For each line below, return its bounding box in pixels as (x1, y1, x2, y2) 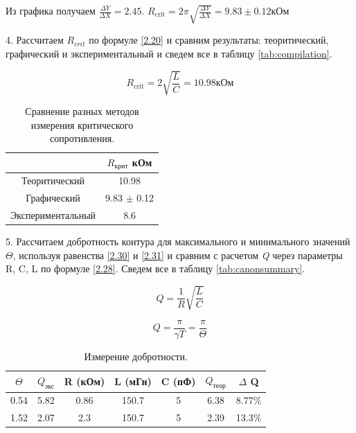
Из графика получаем (6, 3, 96, 17)
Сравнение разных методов (25, 103, 139, 118)
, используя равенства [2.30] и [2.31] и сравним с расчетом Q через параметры (12, 247, 343, 262)
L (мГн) (114, 373, 152, 388)
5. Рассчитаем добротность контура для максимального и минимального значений (6, 234, 350, 249)
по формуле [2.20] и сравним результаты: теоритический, (89, 33, 329, 47)
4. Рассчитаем (6, 33, 64, 47)
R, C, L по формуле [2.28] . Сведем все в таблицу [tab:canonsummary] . (6, 261, 305, 276)
